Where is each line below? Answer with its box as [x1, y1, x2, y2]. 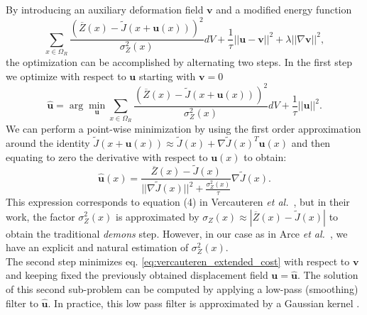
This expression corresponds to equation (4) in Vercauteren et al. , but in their [6, 194, 350, 209]
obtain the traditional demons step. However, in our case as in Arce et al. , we [6, 226, 348, 241]
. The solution [297, 267, 358, 282]
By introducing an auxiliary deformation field [6, 2, 204, 16]
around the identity [6, 135, 90, 150]
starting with [138, 68, 196, 83]
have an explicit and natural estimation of [6, 240, 189, 255]
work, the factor [6, 209, 75, 223]
